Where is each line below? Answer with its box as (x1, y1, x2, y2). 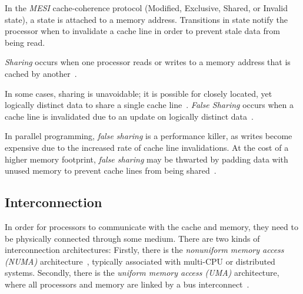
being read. (5, 36, 45, 48)
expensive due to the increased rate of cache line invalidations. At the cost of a (5, 141, 289, 153)
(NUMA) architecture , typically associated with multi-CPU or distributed (5, 255, 275, 267)
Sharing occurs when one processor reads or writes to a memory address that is (5, 56, 291, 68)
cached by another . (5, 67, 77, 79)
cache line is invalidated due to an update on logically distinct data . (5, 110, 254, 122)
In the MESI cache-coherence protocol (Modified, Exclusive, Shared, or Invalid (5, 2, 288, 13)
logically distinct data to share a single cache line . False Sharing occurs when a (5, 99, 294, 111)
